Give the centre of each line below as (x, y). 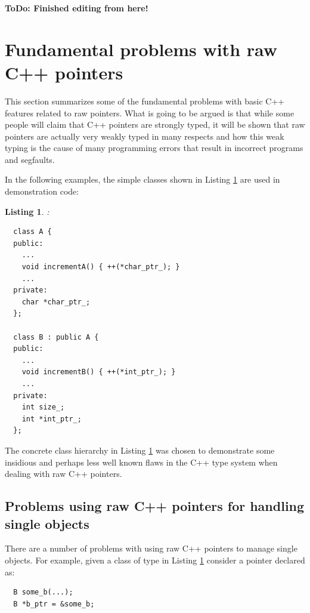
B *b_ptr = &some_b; (54, 604)
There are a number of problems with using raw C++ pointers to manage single (151, 548)
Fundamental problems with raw (141, 49)
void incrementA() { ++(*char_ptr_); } (101, 267)
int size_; (43, 407)
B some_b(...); (43, 592)
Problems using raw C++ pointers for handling (155, 506)
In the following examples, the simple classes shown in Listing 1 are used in (142, 179)
